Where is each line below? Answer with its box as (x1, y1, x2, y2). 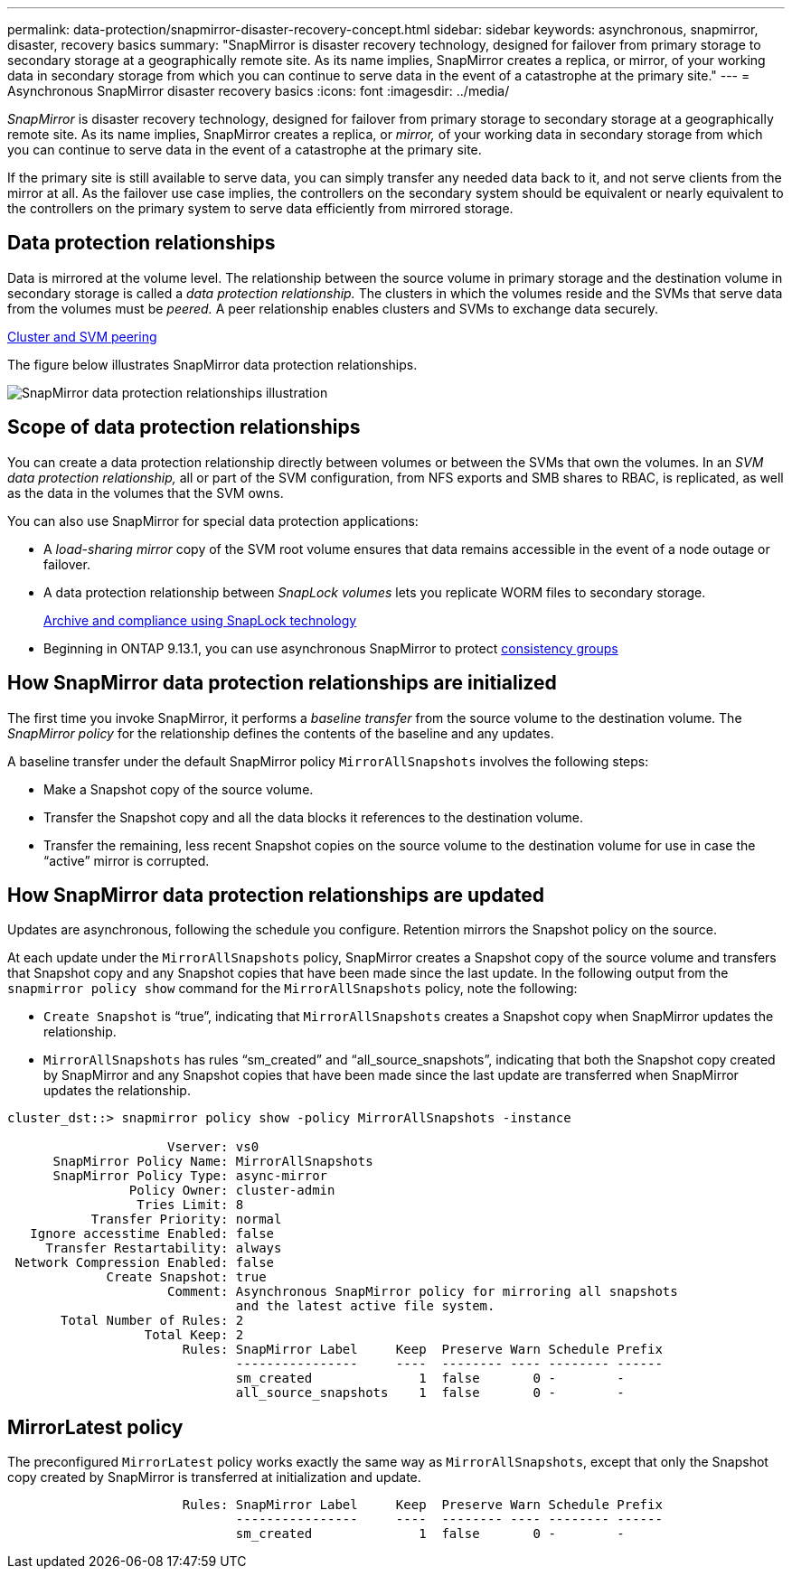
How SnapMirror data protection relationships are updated (7, 883, 544, 906)
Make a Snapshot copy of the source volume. (43, 781, 314, 797)
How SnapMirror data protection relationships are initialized (7, 671, 557, 695)
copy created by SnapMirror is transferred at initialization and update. (7, 1469, 421, 1486)
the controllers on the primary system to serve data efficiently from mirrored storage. (7, 201, 514, 216)
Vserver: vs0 (167, 1140, 259, 1155)
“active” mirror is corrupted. (43, 852, 210, 868)
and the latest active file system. (235, 1299, 495, 1314)
